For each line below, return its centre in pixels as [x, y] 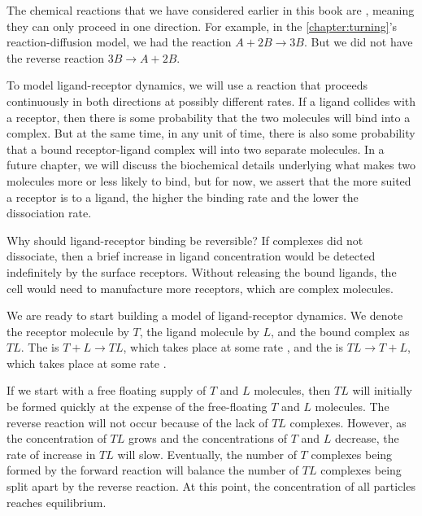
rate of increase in [51, 454]
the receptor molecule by [68, 331]
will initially [382, 390]
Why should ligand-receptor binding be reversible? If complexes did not [185, 240]
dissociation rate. [49, 213]
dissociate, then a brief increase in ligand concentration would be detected [191, 256]
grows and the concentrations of [208, 438]
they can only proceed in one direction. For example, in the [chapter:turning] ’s [202, 26]
